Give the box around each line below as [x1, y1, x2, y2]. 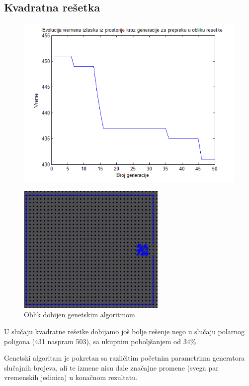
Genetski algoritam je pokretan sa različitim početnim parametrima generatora [4, 353, 245, 363]
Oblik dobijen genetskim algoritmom [24, 309, 135, 320]
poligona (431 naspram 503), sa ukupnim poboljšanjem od [4, 336, 181, 346]
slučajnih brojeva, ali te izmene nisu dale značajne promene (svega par [4, 362, 219, 373]
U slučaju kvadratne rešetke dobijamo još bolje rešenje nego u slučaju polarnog [4, 326, 245, 336]
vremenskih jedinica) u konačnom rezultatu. [4, 372, 138, 383]
